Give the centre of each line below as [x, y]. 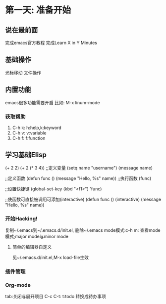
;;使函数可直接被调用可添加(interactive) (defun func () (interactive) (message [83, 199]
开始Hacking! [22, 218]
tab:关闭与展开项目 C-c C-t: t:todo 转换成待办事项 [56, 297]
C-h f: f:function [29, 138]
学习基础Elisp [26, 155]
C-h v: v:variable [29, 133]
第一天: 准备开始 [38, 10]
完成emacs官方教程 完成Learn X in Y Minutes [51, 43]
